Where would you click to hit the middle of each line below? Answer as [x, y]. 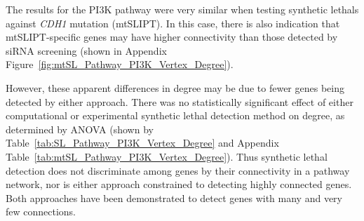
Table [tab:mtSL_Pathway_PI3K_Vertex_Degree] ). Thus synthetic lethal [167, 156]
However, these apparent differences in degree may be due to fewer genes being [175, 87]
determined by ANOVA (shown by [80, 129]
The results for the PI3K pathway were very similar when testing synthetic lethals [182, 9]
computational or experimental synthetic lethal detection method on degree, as [175, 115]
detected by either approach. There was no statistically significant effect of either [180, 101]
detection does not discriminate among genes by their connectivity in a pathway [178, 170]
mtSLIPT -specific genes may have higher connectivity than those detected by [172, 37]
